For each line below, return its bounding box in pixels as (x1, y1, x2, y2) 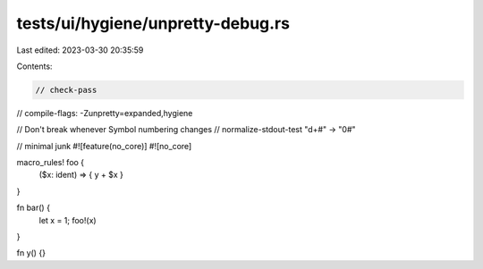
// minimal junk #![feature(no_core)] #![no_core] (16, 140, 192, 151)
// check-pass (35, 85, 97, 95)
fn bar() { (16, 202, 51, 214)
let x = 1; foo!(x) (38, 214, 97, 225)
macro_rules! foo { (16, 157, 85, 168)
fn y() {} (16, 248, 47, 258)
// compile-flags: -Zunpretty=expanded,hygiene (16, 107, 193, 118)
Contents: (16, 61, 53, 71)
